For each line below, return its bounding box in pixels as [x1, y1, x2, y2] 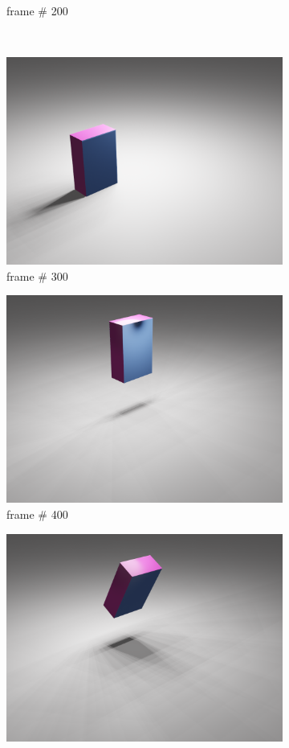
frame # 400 [6, 505, 68, 522]
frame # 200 [6, 2, 68, 18]
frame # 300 [6, 267, 68, 284]
